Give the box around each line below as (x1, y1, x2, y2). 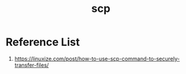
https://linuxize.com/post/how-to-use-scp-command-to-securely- (14, 55, 180, 62)
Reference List (5, 35, 80, 49)
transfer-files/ (14, 61, 49, 69)
